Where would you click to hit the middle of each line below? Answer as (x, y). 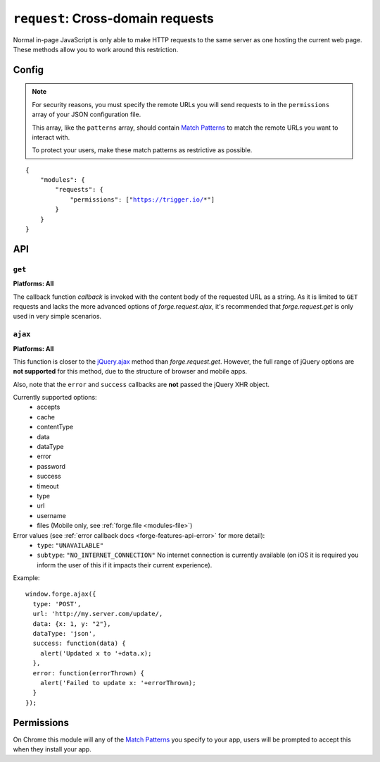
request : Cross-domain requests (113, 18)
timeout (48, 486)
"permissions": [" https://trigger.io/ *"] (142, 199)
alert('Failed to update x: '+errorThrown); (118, 683)
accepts (49, 407)
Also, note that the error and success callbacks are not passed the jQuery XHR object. (141, 384)
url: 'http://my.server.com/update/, (98, 614)
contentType (55, 427)
